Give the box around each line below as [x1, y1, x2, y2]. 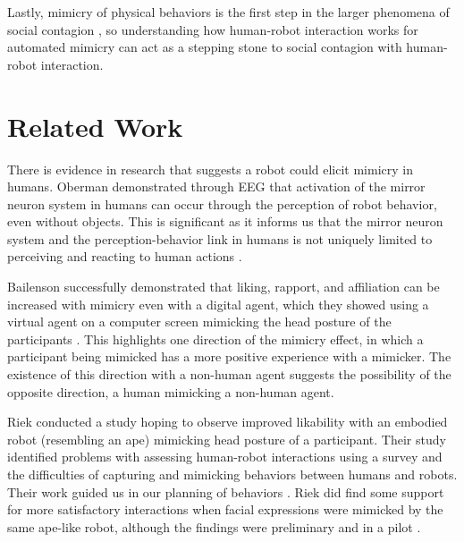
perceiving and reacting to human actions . [7, 247, 242, 266]
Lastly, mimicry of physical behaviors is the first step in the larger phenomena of [7, 3, 450, 21]
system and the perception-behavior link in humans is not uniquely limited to [7, 229, 433, 248]
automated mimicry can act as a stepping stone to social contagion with [7, 38, 402, 56]
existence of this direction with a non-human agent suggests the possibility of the [7, 365, 451, 384]
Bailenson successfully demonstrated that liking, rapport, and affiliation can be [7, 277, 440, 296]
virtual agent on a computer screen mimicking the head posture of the [7, 312, 392, 331]
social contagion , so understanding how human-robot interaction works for [7, 20, 418, 38]
